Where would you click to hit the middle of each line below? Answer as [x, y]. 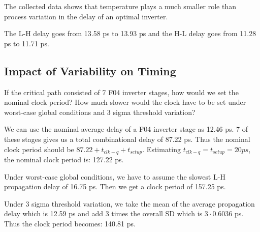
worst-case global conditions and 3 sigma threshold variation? [100, 112]
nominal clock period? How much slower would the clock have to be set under [125, 102]
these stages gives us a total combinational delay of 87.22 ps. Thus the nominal [127, 139]
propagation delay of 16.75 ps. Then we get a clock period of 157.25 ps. [115, 186]
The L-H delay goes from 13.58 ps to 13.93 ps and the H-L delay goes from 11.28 [130, 33]
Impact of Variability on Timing [90, 70]
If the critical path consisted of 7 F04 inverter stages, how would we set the [121, 92]
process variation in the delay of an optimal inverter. [86, 16]
